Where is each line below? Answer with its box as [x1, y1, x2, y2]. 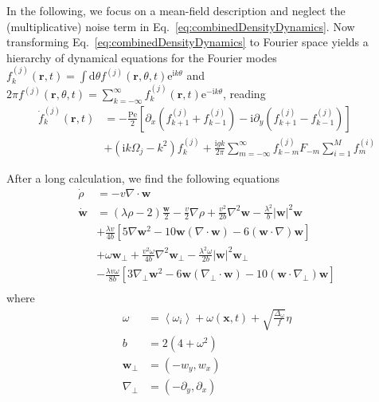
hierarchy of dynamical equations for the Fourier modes [6, 49, 277, 65]
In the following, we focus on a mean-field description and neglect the [6, 2, 346, 18]
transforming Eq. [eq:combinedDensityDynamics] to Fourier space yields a [6, 33, 369, 50]
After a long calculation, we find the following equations [6, 169, 280, 186]
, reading [222, 85, 266, 101]
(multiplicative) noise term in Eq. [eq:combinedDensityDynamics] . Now [6, 18, 355, 34]
